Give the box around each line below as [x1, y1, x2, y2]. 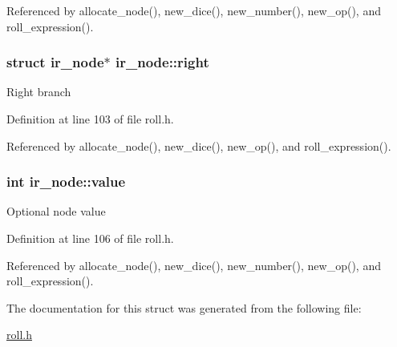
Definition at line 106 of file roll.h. [6, 230, 174, 246]
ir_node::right [115, 52, 209, 72]
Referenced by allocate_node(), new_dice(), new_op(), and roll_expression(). [6, 137, 391, 154]
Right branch [6, 83, 71, 100]
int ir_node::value [6, 171, 126, 192]
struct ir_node [6, 52, 104, 72]
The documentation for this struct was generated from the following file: [6, 299, 362, 316]
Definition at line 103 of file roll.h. [6, 111, 174, 127]
